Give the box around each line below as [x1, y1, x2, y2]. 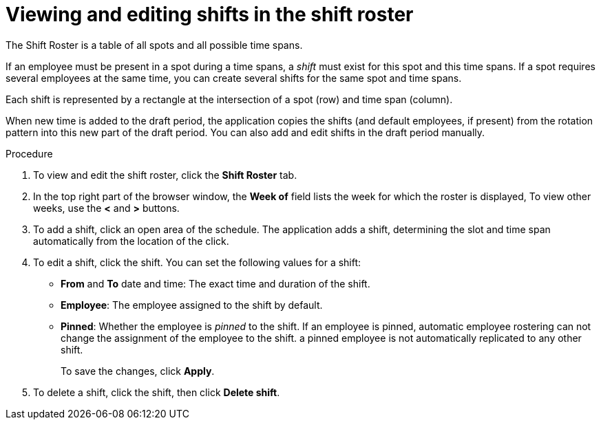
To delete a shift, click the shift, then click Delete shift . [33, 386, 280, 398]
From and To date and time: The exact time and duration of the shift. [61, 277, 370, 290]
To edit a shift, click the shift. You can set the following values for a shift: [33, 256, 361, 268]
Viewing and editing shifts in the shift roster [6, 3, 414, 26]
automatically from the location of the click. [33, 235, 229, 247]
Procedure [6, 147, 53, 160]
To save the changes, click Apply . [61, 364, 215, 377]
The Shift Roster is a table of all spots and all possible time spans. [6, 39, 303, 51]
